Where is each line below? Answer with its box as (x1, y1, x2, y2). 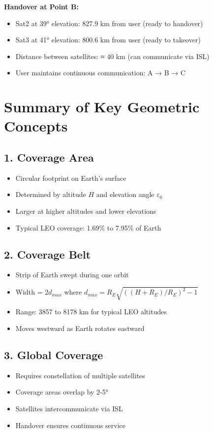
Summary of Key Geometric (4, 97, 200, 117)
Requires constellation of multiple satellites (15, 370, 145, 380)
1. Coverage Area (4, 149, 94, 165)
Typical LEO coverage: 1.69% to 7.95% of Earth (15, 222, 161, 233)
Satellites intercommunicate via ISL (15, 403, 123, 414)
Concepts (4, 116, 68, 136)
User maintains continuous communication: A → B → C (15, 67, 186, 78)
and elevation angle (96, 189, 154, 199)
